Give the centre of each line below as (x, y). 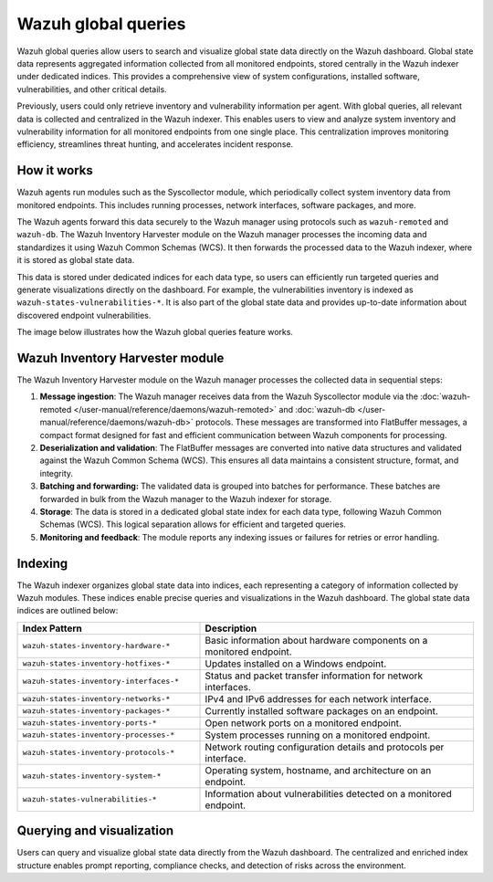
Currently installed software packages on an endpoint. (321, 710)
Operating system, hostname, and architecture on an (318, 770)
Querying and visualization (95, 831)
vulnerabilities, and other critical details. (92, 89)
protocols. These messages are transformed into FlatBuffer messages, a (331, 422)
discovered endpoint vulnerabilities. (84, 315)
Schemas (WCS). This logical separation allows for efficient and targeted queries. (193, 524)
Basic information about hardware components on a (316, 640)
